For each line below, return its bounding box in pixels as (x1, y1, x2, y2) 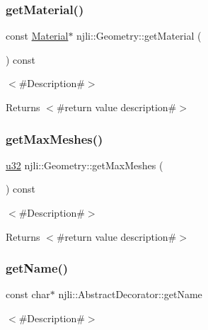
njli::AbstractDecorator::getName (58, 287, 202, 302)
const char (6, 287, 50, 302)
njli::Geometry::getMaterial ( (76, 28, 202, 43)
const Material (6, 28, 69, 43)
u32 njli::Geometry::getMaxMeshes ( (6, 157, 163, 172)
